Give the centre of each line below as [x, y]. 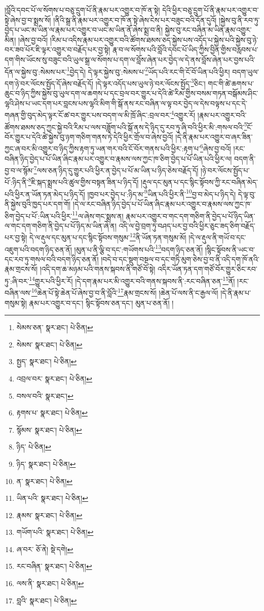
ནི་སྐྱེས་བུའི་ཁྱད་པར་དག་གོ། [38, 203]
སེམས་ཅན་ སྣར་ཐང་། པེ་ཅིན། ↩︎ [55, 327]
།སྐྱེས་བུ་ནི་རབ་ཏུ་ [239, 20]
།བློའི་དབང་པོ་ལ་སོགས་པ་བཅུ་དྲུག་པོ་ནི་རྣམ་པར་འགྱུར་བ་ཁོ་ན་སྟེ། [82, 10]
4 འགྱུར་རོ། [183, 114]
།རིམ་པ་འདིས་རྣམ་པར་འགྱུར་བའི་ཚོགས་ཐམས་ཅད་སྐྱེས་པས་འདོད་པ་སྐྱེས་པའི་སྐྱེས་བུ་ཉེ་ [154, 39]
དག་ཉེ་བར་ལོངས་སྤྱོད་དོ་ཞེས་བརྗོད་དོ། [49, 83]
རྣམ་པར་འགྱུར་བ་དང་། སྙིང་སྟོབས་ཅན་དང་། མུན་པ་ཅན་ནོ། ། [101, 302]
